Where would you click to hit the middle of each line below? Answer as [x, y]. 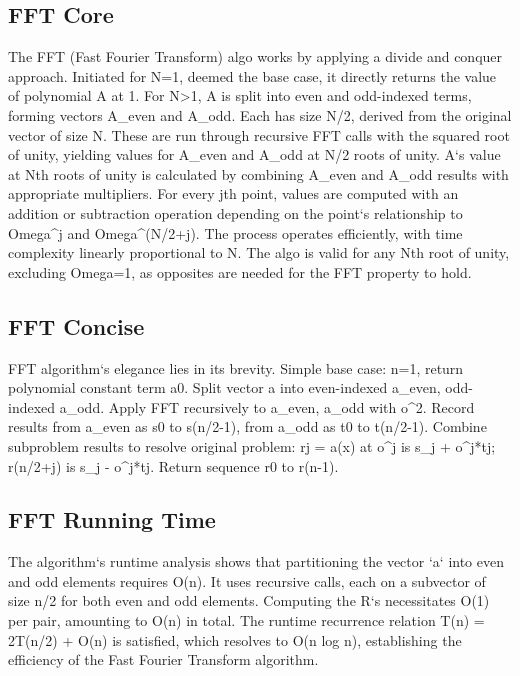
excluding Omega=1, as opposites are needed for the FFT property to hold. [240, 271]
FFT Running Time [112, 519]
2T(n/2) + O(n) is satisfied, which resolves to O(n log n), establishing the [235, 639]
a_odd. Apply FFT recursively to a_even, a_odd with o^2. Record [267, 406]
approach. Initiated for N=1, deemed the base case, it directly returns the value [252, 75]
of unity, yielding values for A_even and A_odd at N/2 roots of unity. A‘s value [254, 154]
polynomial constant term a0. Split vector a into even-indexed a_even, [224, 387]
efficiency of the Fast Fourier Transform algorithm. [163, 659]
